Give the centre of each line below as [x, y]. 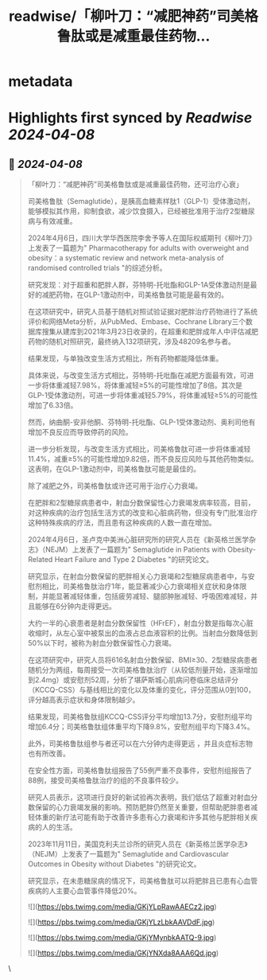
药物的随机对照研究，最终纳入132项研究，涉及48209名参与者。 [132, 342]
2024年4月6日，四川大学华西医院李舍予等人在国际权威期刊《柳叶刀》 [142, 238]
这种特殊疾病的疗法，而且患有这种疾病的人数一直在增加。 [122, 523]
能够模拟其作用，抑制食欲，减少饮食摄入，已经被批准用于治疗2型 [134, 211]
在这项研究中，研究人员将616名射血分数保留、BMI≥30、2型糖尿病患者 [143, 660]
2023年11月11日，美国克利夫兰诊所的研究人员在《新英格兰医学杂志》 [137, 844]
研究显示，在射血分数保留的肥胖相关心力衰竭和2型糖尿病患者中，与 [138, 576]
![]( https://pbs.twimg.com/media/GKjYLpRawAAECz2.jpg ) [122, 907]
